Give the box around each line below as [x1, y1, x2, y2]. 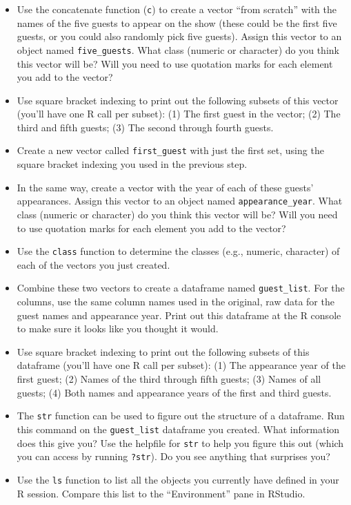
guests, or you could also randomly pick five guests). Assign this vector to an [17, 29, 342, 44]
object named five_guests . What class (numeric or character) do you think [17, 42, 339, 57]
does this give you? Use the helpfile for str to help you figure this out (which [17, 435, 344, 450]
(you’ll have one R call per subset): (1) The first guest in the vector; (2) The [17, 106, 341, 121]
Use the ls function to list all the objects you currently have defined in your [17, 472, 339, 486]
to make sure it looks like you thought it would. [17, 321, 219, 336]
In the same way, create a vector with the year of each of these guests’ [17, 180, 314, 194]
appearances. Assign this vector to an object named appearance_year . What [17, 193, 343, 208]
